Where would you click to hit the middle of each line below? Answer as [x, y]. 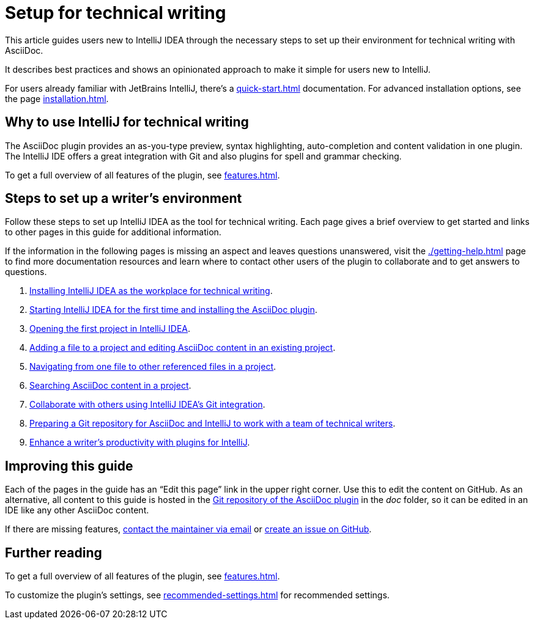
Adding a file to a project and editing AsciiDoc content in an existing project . [183, 348]
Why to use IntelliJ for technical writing [127, 122]
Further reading [54, 552]
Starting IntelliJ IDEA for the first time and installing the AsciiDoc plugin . [173, 310]
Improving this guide [69, 466]
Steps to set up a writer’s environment [124, 199]
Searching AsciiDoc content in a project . [110, 386]
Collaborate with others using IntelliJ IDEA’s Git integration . [147, 405]
